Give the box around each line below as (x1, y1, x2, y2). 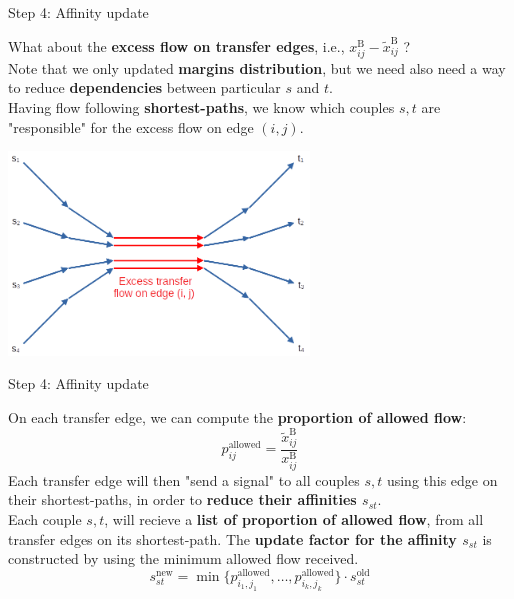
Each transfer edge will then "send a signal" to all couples (8, 469, 360, 490)
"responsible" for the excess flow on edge (8, 116, 254, 137)
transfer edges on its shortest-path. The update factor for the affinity (8, 528, 457, 549)
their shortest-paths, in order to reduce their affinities (8, 489, 357, 510)
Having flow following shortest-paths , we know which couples (8, 96, 395, 117)
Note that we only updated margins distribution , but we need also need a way (8, 57, 506, 78)
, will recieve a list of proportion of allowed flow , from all (104, 509, 484, 530)
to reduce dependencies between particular (8, 77, 281, 98)
